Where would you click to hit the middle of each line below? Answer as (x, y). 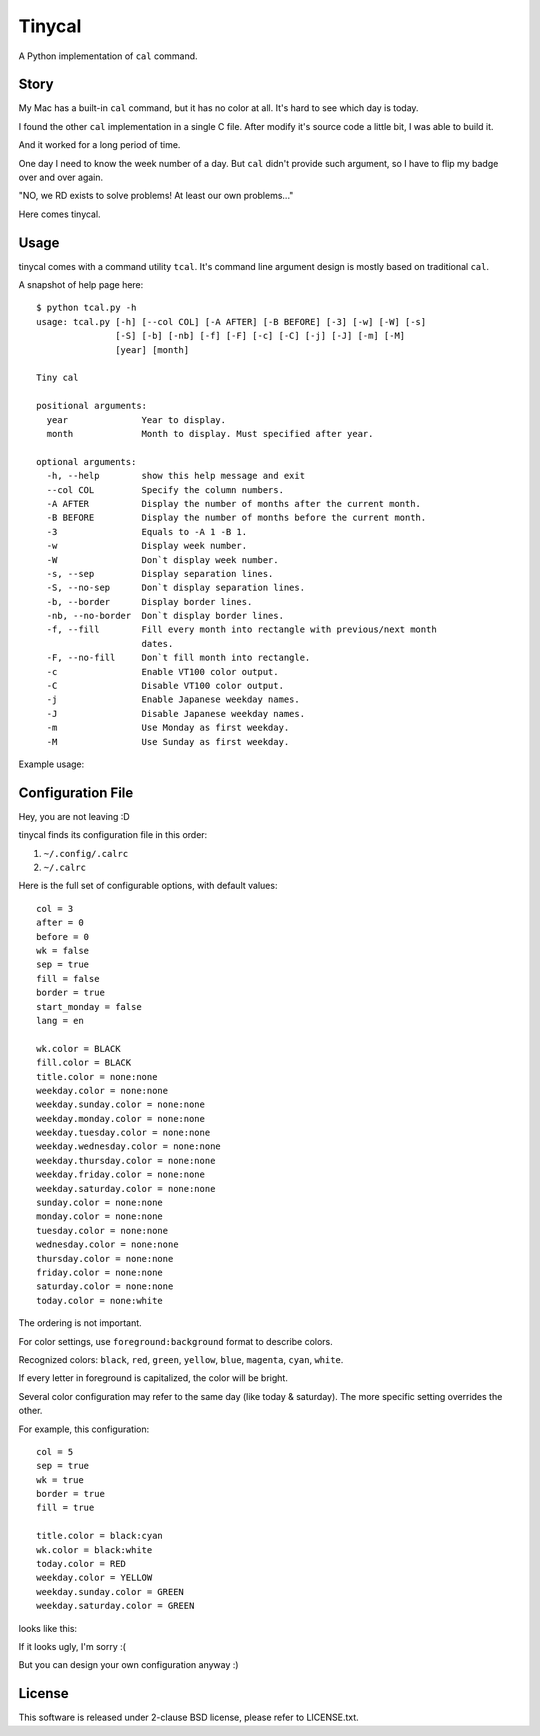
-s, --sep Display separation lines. (160, 573)
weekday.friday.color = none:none (120, 1174)
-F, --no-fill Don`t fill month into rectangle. (178, 658)
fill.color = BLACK (84, 1063)
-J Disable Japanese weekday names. (175, 713)
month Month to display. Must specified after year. (210, 433)
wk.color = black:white (94, 1549)
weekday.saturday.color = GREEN (115, 1606)
